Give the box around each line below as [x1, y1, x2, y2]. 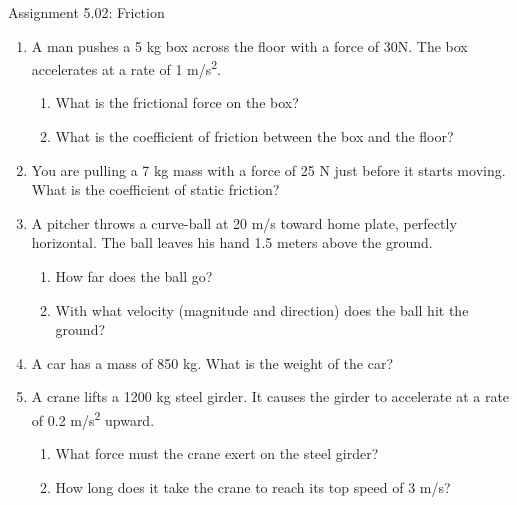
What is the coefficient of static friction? [31, 179, 280, 200]
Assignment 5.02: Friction [8, 2, 165, 22]
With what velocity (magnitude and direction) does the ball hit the [55, 299, 469, 320]
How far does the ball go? [55, 266, 213, 286]
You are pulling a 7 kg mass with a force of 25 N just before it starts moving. [31, 159, 506, 180]
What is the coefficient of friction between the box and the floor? [55, 126, 454, 147]
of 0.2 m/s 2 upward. [31, 406, 155, 430]
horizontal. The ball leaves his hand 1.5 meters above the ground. [31, 232, 433, 253]
